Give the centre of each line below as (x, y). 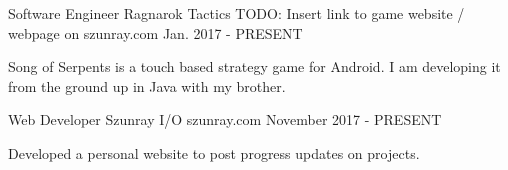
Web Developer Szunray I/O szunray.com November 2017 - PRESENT (225, 119)
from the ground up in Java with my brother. (147, 85)
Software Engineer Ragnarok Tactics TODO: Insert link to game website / (236, 13)
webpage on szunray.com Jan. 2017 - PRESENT (155, 32)
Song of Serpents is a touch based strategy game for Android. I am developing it (254, 66)
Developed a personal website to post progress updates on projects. (214, 152)
